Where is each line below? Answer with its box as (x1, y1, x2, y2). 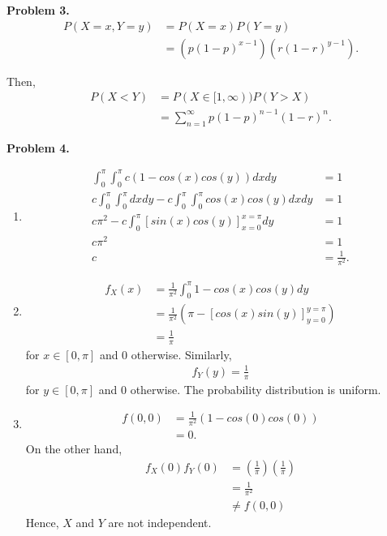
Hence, (25, 514, 59, 531)
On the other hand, (25, 440, 123, 457)
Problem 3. (6, 2, 70, 18)
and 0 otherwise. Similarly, (99, 345, 232, 362)
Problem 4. (6, 139, 70, 156)
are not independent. (108, 514, 212, 531)
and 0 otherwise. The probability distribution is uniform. (98, 380, 381, 397)
